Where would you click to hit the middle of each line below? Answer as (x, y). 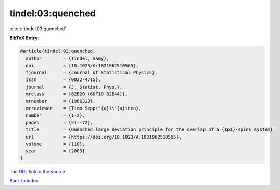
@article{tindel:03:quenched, (58, 51)
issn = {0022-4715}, (63, 80)
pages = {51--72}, (59, 123)
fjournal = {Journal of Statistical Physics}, (92, 73)
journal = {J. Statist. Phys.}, (74, 87)
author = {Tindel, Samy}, (67, 58)
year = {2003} (55, 151)
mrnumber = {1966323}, (61, 101)
